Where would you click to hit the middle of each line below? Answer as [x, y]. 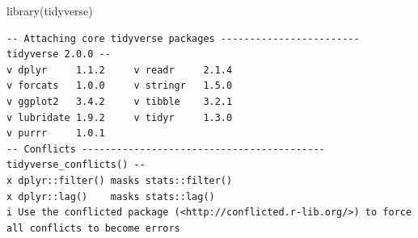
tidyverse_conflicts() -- [76, 165]
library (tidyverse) [50, 10]
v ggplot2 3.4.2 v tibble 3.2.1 [120, 101]
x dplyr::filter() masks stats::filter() [120, 180]
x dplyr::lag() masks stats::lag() [111, 196]
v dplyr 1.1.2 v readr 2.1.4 [120, 70]
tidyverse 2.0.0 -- [59, 54]
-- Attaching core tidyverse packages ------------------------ [183, 38]
